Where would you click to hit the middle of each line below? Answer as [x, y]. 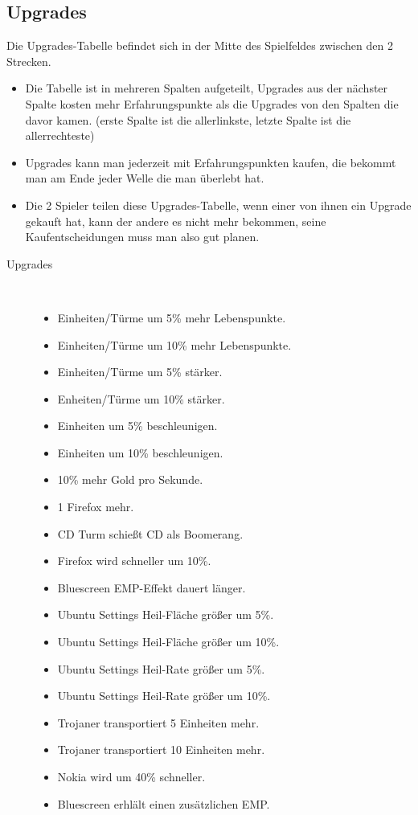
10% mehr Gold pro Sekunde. [130, 479]
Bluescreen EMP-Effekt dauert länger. [152, 587]
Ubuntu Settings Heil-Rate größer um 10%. [164, 696]
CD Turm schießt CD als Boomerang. [150, 533]
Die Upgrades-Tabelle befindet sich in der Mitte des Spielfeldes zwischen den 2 [200, 45]
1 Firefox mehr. [96, 507]
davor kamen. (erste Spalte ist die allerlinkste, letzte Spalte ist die [188, 119]
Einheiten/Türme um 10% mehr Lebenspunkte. [174, 344]
